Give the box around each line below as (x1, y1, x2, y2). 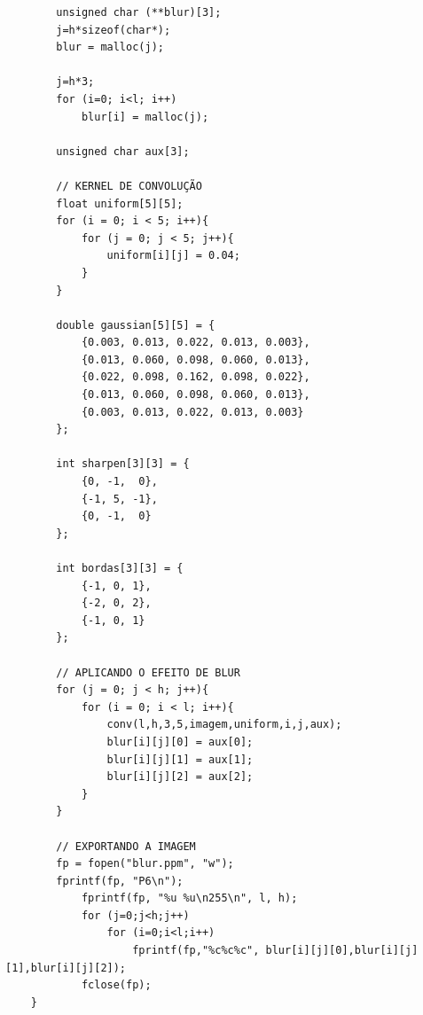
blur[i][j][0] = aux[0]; (106, 735, 254, 748)
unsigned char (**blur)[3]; (56, 6, 222, 19)
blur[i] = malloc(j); (81, 110, 209, 123)
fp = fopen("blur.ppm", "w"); (56, 857, 234, 871)
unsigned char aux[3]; (56, 144, 190, 158)
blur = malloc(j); (56, 41, 164, 54)
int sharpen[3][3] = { (56, 457, 190, 471)
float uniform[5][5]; (56, 197, 184, 210)
